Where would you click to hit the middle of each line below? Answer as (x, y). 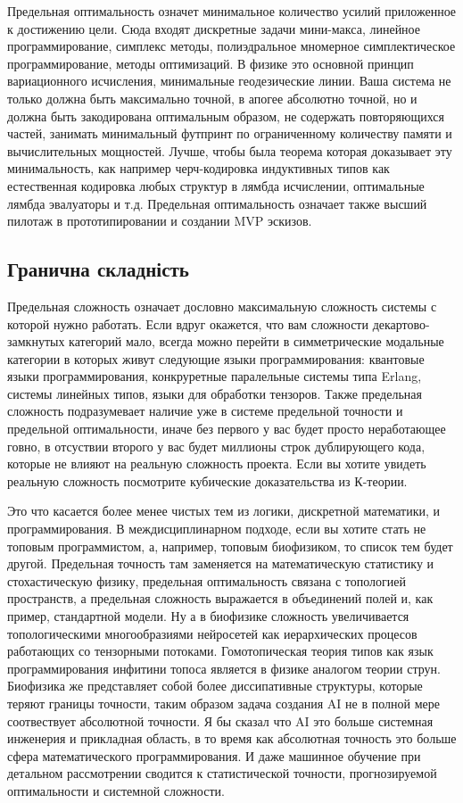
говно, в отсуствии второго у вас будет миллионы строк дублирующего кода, (216, 446)
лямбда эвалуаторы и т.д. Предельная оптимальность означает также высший (217, 203)
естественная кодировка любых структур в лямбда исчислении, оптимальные (216, 185)
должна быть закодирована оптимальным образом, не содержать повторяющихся (226, 116)
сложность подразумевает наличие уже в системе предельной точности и (205, 411)
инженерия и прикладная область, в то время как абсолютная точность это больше (232, 738)
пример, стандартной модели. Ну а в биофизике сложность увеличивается (208, 616)
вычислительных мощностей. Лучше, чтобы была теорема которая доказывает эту (230, 150)
